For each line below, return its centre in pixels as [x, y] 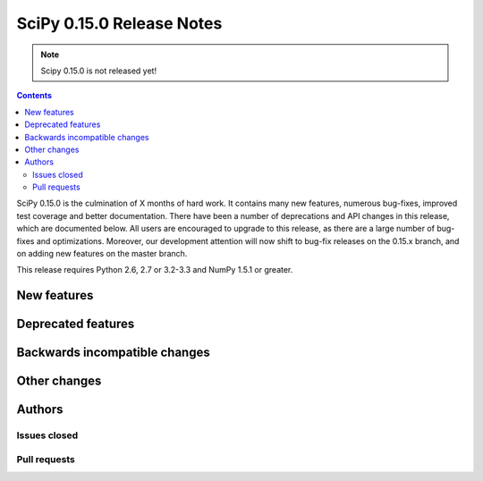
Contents [34, 96]
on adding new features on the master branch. [102, 254]
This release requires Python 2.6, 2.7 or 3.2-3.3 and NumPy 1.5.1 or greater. [155, 270]
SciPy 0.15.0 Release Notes [119, 23]
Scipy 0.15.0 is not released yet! [98, 71]
